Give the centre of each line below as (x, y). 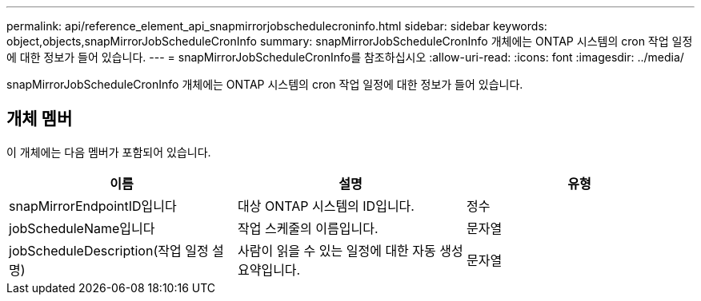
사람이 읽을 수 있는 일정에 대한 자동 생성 (350, 250)
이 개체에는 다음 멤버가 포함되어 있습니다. (109, 152)
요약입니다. (269, 269)
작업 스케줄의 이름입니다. (308, 228)
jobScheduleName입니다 (82, 228)
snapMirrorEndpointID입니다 (93, 206)
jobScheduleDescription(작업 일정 (109, 250)
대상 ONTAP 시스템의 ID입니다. (326, 206)
